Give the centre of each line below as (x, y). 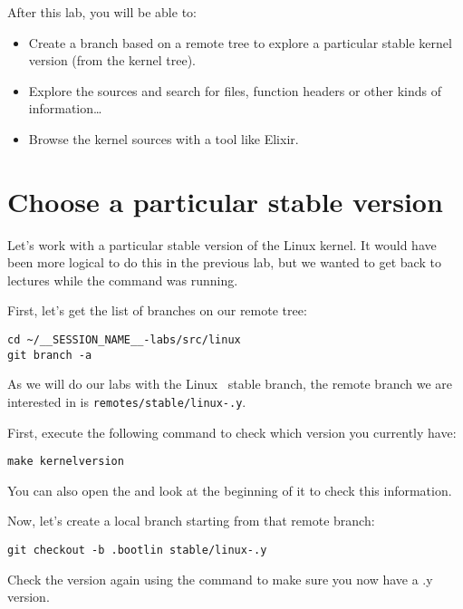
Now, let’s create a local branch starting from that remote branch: (191, 521)
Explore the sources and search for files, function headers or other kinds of (235, 90)
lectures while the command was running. (123, 280)
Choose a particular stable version (225, 201)
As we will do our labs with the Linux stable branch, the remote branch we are (230, 384)
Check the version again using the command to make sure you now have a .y (220, 579)
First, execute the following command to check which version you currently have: (232, 432)
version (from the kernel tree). (112, 60)
